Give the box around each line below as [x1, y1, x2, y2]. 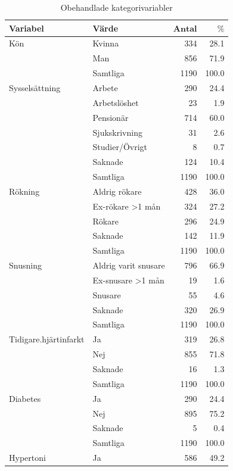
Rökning [9, 185, 40, 197]
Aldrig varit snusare [92, 259, 165, 272]
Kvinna [92, 37, 119, 49]
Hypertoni [9, 451, 46, 464]
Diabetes [9, 392, 41, 404]
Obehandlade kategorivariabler [60, 1, 173, 13]
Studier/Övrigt [92, 141, 148, 153]
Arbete [92, 81, 118, 93]
